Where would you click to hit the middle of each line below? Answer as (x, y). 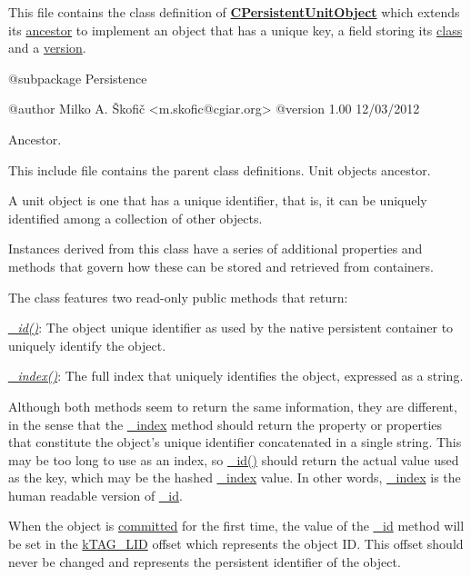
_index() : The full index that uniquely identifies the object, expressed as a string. (236, 376)
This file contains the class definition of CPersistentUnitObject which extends (234, 12)
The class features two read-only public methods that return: (178, 297)
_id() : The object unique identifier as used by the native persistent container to (231, 328)
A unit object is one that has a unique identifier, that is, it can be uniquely (218, 200)
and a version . (47, 48)
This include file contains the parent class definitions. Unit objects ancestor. (220, 169)
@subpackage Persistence (78, 78)
